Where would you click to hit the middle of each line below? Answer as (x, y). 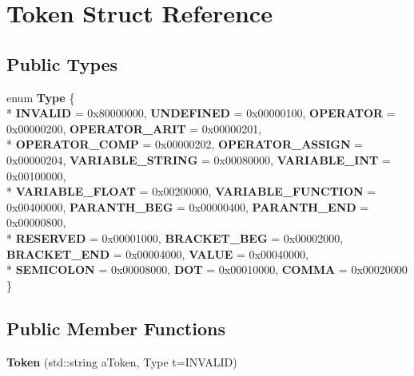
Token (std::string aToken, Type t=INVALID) (122, 361)
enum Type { (41, 97)
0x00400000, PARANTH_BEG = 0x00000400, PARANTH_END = (188, 206)
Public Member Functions (116, 328)
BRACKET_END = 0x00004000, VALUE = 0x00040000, (157, 253)
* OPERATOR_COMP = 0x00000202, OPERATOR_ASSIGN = (185, 144)
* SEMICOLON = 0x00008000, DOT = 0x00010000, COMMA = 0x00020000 (207, 269)
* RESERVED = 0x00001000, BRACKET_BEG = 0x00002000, (175, 237)
